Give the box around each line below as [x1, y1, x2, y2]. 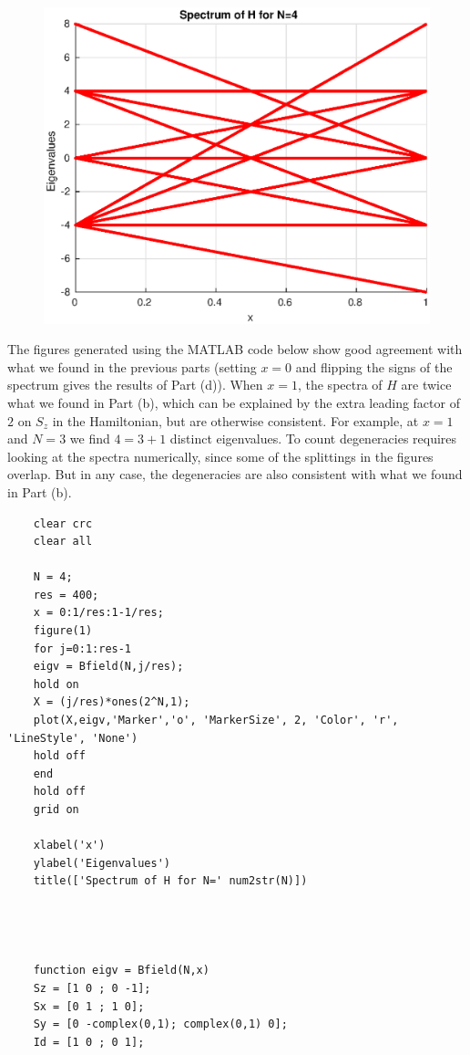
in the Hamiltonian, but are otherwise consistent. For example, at [52, 411, 419, 430]
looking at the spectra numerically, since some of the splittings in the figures [7, 446, 434, 465]
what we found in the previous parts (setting [7, 357, 257, 376]
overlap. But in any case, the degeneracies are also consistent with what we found [7, 465, 463, 484]
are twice [401, 375, 452, 394]
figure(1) [33, 624, 93, 638]
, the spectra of [297, 375, 383, 394]
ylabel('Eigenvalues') [33, 856, 170, 870]
